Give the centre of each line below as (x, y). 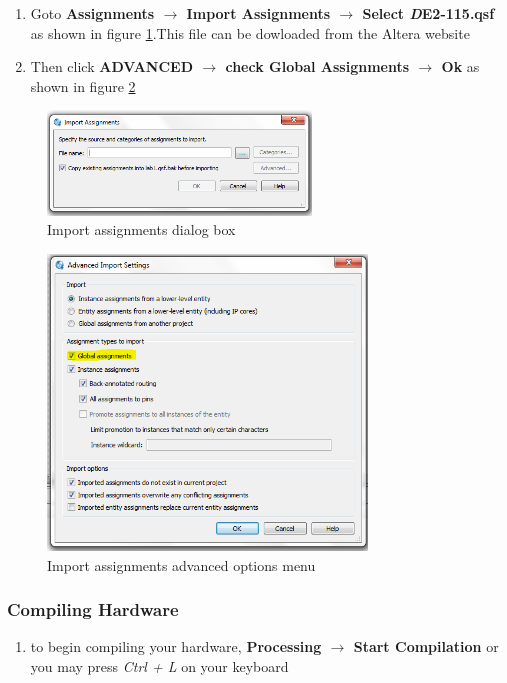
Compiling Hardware (93, 609)
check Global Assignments (317, 66)
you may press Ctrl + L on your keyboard (159, 666)
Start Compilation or (426, 646)
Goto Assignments (92, 13)
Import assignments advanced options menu (181, 564)
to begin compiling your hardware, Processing (176, 646)
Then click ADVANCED (112, 66)
